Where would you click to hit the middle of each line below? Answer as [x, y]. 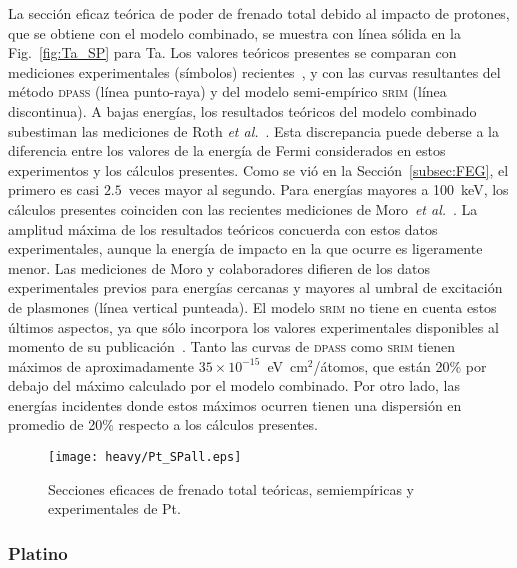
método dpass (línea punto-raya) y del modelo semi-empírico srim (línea [227, 91]
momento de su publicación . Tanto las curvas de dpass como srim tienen [232, 346]
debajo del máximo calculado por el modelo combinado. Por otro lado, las [234, 385]
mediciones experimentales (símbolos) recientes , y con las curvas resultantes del [254, 71]
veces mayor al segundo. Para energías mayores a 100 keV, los [318, 189]
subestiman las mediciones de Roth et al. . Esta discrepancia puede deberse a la [253, 130]
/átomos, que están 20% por [400, 365]
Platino [38, 552]
